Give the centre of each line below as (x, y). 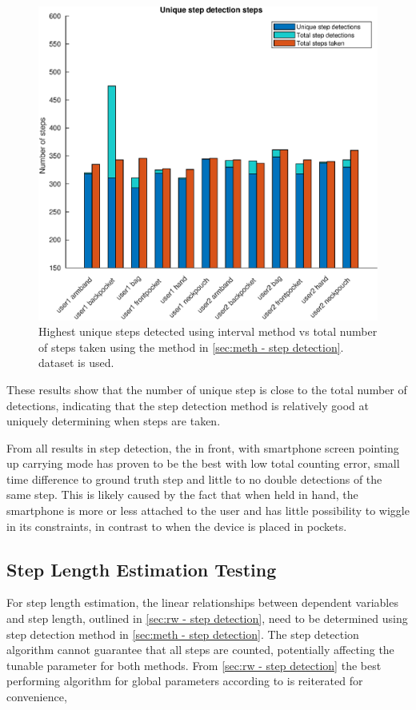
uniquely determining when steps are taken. (114, 421)
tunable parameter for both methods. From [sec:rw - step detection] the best (194, 665)
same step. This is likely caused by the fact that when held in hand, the (182, 495)
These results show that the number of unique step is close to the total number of (207, 389)
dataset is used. (76, 363)
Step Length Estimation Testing (142, 569)
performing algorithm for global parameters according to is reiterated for (185, 681)
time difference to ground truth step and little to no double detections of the (194, 479)
